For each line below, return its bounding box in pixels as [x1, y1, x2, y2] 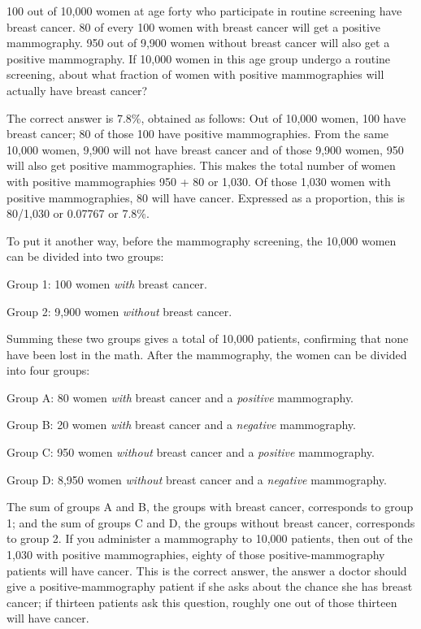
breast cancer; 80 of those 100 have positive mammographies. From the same [7, 125, 389, 142]
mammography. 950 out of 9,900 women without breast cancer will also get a [7, 34, 390, 51]
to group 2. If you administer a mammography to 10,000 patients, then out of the [7, 530, 413, 547]
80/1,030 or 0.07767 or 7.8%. [7, 205, 150, 222]
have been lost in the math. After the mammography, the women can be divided [7, 345, 407, 362]
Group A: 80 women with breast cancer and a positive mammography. [7, 388, 354, 406]
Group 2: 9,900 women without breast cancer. [7, 302, 232, 319]
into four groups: [7, 362, 90, 379]
